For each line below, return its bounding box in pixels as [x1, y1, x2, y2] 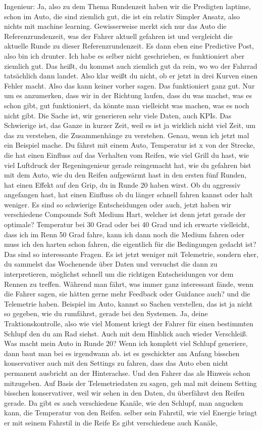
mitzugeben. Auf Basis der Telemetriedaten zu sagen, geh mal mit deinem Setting [4, 377, 257, 388]
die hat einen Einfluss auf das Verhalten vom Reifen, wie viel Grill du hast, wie [4, 149, 249, 160]
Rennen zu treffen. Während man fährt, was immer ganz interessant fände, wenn [4, 278, 254, 289]
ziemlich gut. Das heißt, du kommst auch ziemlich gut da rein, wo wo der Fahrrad [4, 60, 257, 71]
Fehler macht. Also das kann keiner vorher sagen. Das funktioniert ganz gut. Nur [4, 80, 255, 91]
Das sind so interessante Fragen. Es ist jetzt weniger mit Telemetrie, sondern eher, [4, 248, 258, 259]
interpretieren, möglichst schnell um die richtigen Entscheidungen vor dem [4, 269, 234, 279]
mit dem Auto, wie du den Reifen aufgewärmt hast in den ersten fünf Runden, [4, 169, 247, 180]
